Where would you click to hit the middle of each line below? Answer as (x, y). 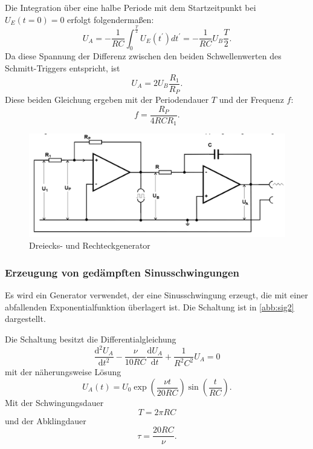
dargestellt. (25, 319)
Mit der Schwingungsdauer (54, 403)
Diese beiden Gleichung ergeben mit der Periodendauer (107, 100)
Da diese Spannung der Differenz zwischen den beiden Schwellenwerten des (143, 56)
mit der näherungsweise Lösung (63, 372)
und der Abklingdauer (46, 420)
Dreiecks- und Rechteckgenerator (90, 245)
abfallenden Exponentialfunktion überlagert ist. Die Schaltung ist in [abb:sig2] (150, 306)
